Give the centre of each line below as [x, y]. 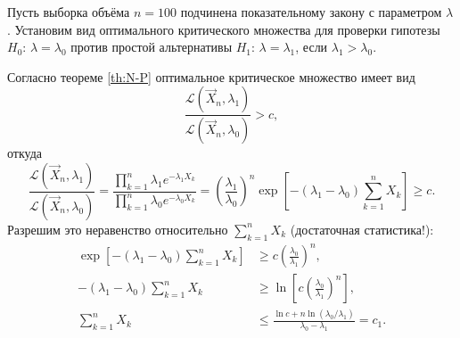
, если [312, 47]
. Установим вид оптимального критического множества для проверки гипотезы [224, 29]
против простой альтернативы [152, 47]
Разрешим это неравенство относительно [118, 229]
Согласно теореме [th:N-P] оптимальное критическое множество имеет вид [211, 76]
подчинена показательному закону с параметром [311, 12]
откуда [25, 153]
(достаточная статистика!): [362, 229]
